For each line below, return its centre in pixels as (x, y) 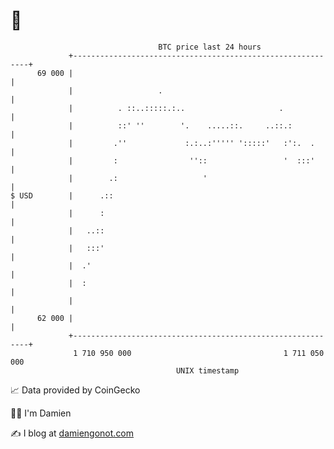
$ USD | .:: (62, 195)
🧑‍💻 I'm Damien (41, 413)
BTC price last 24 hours (210, 47)
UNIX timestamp (207, 370)
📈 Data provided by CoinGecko (75, 390)
